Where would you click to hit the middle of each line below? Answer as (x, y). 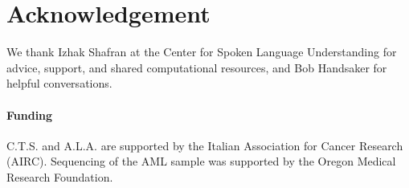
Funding (30, 114)
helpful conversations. (59, 83)
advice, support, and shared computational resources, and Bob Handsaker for (197, 67)
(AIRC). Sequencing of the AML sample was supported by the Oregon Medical (201, 161)
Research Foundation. (60, 176)
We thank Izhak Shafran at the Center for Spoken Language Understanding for (202, 52)
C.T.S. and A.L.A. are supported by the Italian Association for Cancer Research (205, 145)
